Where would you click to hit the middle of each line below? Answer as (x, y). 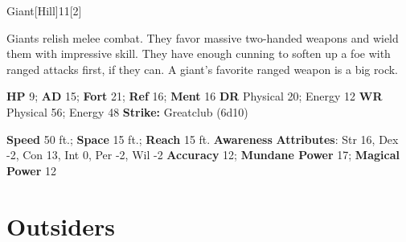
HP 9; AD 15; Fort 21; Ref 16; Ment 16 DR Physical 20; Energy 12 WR (195, 96)
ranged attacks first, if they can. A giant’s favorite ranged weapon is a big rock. (203, 69)
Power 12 (32, 170)
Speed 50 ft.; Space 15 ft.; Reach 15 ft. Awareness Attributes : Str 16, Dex (203, 139)
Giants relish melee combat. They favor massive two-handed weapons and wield (203, 37)
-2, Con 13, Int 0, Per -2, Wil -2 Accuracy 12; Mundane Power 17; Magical (203, 155)
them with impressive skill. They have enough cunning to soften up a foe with (199, 53)
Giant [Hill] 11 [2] (44, 10)
